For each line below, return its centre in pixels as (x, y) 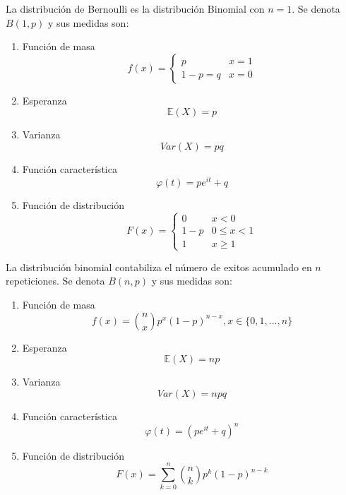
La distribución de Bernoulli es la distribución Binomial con (135, 8)
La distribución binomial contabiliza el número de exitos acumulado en (159, 267)
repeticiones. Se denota (55, 281)
